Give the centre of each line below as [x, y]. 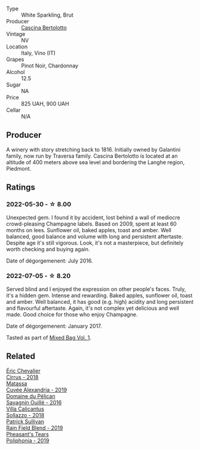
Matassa [17, 383]
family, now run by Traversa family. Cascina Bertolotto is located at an [92, 156]
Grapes [15, 59]
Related [21, 357]
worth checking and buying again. [48, 249]
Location [17, 47]
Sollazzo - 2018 [25, 415]
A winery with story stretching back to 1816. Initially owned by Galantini [93, 149]
